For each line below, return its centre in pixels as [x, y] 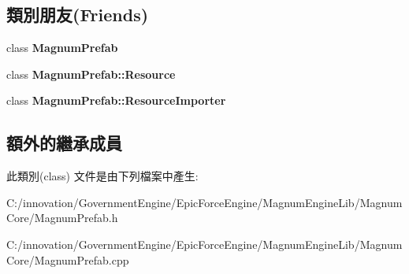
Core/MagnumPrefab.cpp [68, 259]
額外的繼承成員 [64, 143]
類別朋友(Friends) [78, 15]
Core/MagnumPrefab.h [62, 218]
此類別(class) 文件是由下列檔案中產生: [102, 176]
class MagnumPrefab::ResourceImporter [116, 100]
